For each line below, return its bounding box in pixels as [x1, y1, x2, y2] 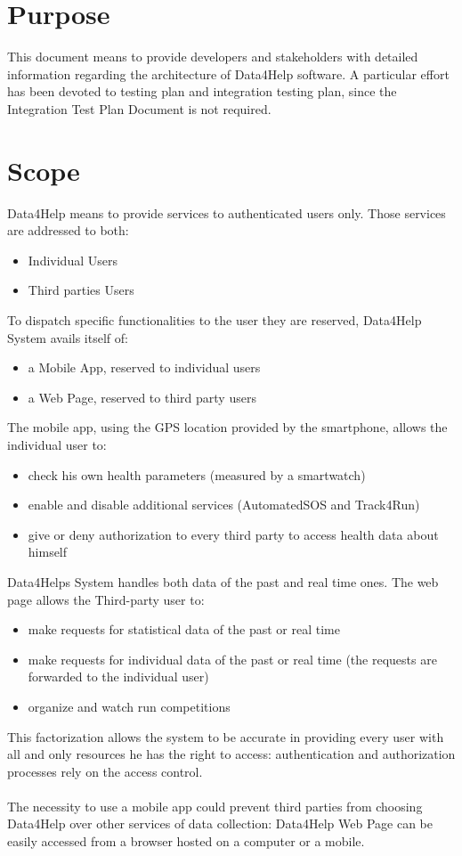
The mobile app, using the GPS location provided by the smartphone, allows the [7, 418, 448, 436]
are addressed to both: [7, 221, 129, 240]
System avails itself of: [7, 328, 128, 346]
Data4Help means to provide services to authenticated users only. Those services [7, 203, 446, 222]
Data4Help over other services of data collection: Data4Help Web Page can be [7, 814, 433, 833]
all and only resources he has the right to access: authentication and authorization [7, 745, 456, 763]
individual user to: [7, 435, 107, 453]
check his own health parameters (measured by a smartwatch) [28, 465, 366, 484]
